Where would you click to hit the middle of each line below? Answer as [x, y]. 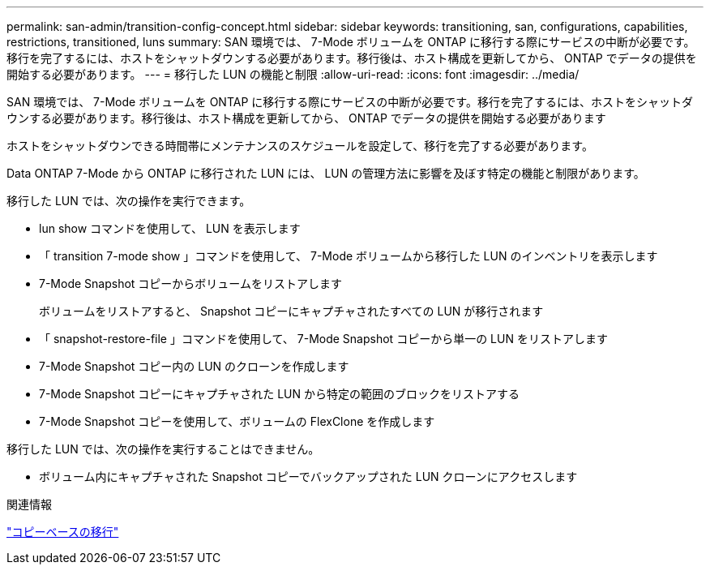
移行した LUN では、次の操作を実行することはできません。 [163, 449]
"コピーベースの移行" [63, 532]
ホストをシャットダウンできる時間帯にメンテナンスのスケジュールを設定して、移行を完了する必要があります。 [300, 146]
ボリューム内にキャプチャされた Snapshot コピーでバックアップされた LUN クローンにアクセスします [308, 477]
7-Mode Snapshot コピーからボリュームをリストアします [190, 283]
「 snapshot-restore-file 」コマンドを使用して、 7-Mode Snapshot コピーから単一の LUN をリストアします [323, 339]
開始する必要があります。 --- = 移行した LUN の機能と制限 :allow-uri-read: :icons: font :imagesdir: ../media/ [293, 74]
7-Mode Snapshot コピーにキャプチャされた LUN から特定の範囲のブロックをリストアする [279, 394]
